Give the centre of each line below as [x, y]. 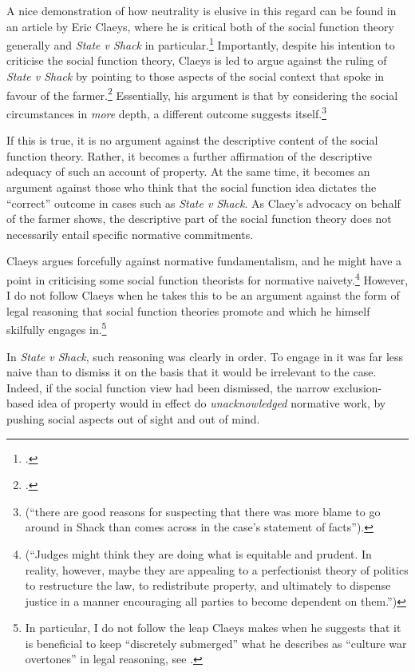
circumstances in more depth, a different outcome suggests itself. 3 [166, 112]
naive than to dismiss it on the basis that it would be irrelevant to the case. [192, 372]
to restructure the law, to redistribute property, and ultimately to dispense [208, 585]
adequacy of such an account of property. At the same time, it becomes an [188, 171]
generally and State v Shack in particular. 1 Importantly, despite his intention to [201, 44]
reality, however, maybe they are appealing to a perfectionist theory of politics [217, 569]
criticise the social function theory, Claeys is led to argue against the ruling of [197, 60]
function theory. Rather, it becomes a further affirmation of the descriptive [189, 155]
